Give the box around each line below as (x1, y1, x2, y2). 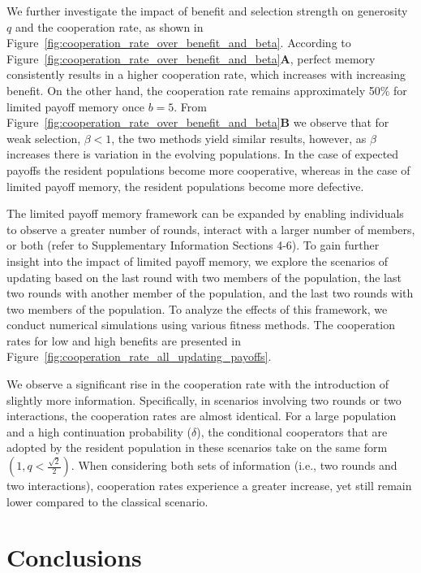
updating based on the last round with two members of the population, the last (6, 268, 402, 285)
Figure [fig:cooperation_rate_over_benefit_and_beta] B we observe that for (6, 114, 389, 131)
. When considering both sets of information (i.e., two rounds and (71, 457, 397, 474)
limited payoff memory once (6, 98, 144, 115)
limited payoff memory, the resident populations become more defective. (6, 177, 364, 194)
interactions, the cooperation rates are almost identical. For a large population (6, 407, 397, 424)
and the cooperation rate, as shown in (15, 18, 204, 35)
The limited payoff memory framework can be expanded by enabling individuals (6, 205, 404, 222)
